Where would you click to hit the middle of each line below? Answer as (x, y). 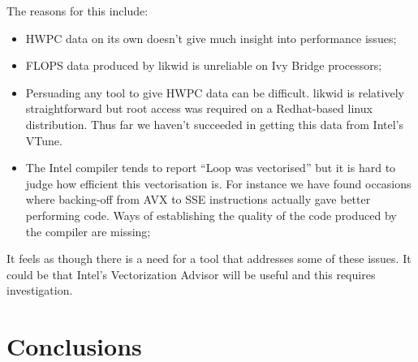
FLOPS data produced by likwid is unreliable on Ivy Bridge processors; (204, 65)
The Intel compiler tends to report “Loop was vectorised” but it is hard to (211, 168)
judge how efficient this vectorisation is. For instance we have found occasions (218, 183)
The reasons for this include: (78, 11)
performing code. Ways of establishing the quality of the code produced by (211, 215)
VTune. (44, 140)
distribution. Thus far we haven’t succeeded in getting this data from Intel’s (215, 124)
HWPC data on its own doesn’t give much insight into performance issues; (211, 38)
